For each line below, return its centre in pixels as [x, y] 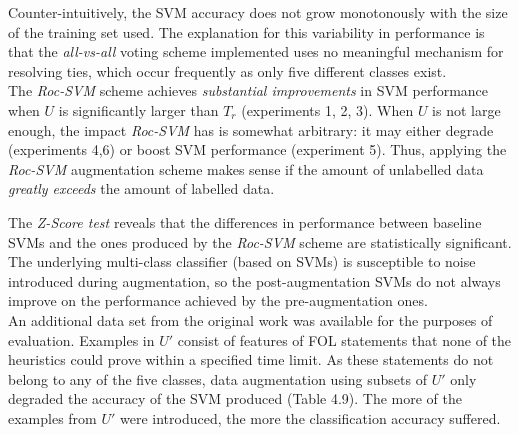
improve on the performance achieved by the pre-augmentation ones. [218, 300]
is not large [466, 109]
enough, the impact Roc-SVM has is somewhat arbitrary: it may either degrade [251, 129]
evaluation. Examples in [81, 339]
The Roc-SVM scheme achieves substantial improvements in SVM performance [248, 90]
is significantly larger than [138, 109]
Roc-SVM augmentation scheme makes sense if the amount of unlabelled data [246, 168]
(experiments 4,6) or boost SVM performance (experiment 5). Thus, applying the [257, 149]
